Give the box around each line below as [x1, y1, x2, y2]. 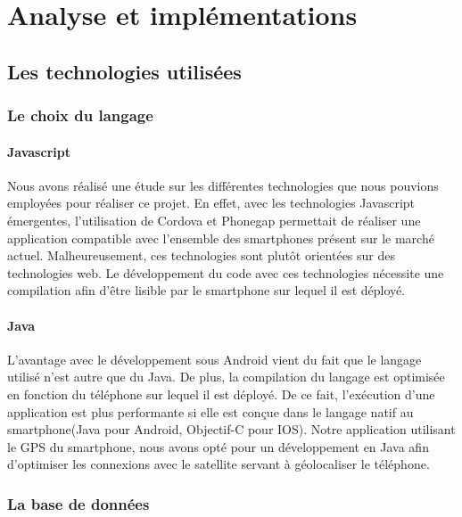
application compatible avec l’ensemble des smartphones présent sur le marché [7, 228, 434, 247]
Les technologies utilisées [7, 57, 242, 85]
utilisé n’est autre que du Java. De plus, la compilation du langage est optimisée [7, 367, 445, 386]
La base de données [7, 492, 150, 514]
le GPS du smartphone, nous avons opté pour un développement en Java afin [7, 437, 429, 455]
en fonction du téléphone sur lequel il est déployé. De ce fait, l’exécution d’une [7, 384, 435, 403]
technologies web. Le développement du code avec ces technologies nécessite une [7, 263, 444, 282]
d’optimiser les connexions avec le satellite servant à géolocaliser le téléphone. [7, 455, 430, 473]
